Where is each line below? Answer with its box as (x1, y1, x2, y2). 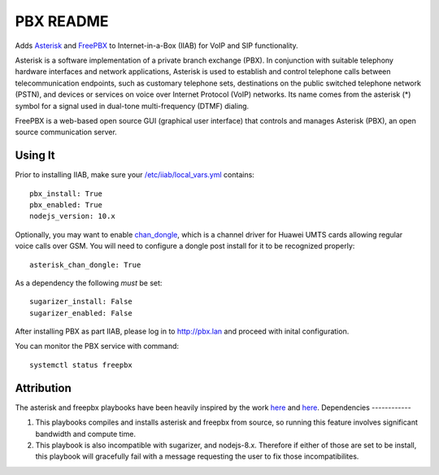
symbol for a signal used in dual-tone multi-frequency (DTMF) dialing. (15, 101, 250, 111)
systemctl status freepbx (29, 360, 133, 369)
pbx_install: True (29, 189, 103, 198)
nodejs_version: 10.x (29, 211, 115, 221)
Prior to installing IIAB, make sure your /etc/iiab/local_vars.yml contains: (15, 170, 255, 180)
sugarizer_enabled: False (29, 308, 133, 317)
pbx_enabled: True (29, 200, 103, 209)
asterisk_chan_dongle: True (29, 260, 141, 269)
